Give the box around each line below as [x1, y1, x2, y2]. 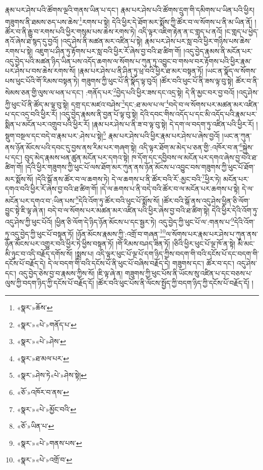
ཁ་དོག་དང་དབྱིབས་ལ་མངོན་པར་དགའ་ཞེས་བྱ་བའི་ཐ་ [131, 152, 258, 162]
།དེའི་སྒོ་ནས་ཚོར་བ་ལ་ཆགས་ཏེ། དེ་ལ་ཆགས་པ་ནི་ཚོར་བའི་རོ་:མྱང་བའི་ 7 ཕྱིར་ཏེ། [35, 172, 221, 184]
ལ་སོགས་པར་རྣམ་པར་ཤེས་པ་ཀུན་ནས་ [165, 228, 258, 239]
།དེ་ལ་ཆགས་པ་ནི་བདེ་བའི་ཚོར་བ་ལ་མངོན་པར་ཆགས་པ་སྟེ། [100, 183, 240, 194]
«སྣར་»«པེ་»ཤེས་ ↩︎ [17, 336, 66, 347]
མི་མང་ [237, 238, 255, 248]
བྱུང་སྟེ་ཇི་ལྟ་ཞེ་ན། [5, 205, 45, 215]
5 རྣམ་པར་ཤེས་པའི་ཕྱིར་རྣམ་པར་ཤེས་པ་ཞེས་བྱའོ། [103, 129, 220, 141]
